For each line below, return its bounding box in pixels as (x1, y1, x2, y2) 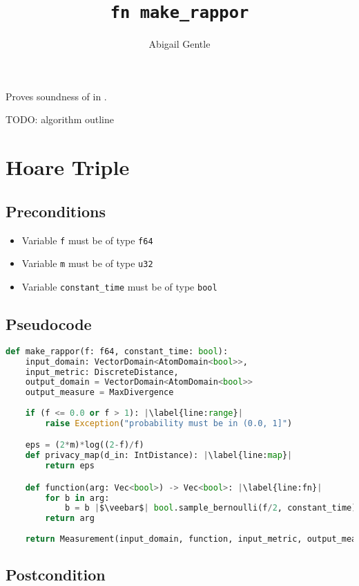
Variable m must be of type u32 (21, 256, 153, 271)
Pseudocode (6, 313, 92, 334)
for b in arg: (45, 493, 110, 503)
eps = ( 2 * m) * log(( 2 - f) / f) (25, 440, 144, 450)
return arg (45, 513, 95, 524)
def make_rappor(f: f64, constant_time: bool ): (6, 346, 229, 356)
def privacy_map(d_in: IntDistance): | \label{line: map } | (25, 450, 293, 461)
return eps (45, 461, 95, 471)
